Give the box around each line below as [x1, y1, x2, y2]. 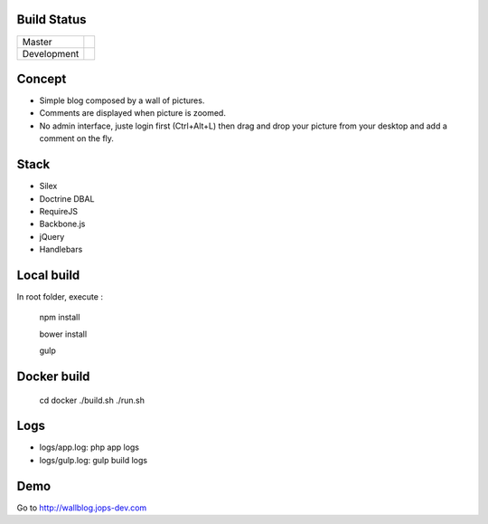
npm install [39, 312, 80, 323]
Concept [16, 71, 67, 86]
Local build [16, 267, 80, 282]
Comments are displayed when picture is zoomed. [39, 108, 226, 119]
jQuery [39, 231, 65, 242]
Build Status [16, 12, 87, 27]
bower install [39, 329, 88, 339]
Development [22, 47, 80, 60]
